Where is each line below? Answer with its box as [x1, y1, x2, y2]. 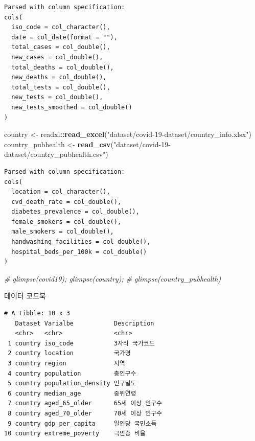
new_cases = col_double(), [11, 53, 103, 61]
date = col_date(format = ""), [11, 33, 118, 41]
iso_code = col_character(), [11, 24, 110, 31]
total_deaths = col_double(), [11, 63, 114, 71]
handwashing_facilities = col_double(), [11, 238, 151, 246]
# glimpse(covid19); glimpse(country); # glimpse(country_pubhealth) [4, 273, 221, 284]
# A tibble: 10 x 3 [4, 310, 70, 317]
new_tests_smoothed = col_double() [11, 103, 132, 111]
